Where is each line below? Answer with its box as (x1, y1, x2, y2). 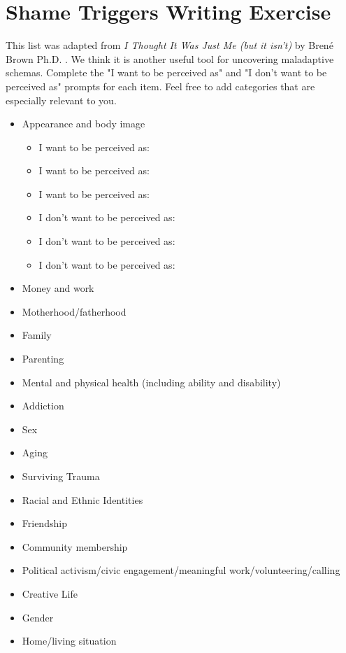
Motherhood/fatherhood (22, 304, 127, 318)
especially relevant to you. (6, 92, 117, 107)
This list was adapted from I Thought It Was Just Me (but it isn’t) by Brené (6, 38, 333, 52)
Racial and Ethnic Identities (22, 492, 143, 507)
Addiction (22, 398, 64, 413)
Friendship (22, 516, 67, 531)
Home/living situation (22, 633, 117, 648)
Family (22, 328, 52, 342)
